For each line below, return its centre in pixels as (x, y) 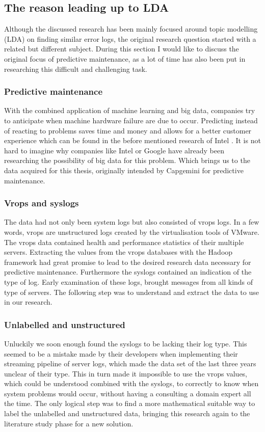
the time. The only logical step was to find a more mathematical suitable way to (130, 403)
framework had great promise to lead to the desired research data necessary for (128, 262)
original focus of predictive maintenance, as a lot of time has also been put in (125, 58)
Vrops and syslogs (42, 203)
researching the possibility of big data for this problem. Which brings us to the (127, 160)
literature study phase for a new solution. (69, 423)
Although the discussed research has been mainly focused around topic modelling (131, 29)
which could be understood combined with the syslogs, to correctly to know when (131, 383)
